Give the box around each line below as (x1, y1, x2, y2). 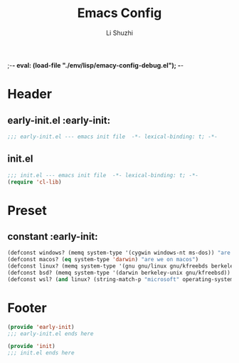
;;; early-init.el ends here (7, 330, 94, 337)
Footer (7, 300, 48, 316)
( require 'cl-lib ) (7, 178, 62, 186)
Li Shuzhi (105, 28, 134, 37)
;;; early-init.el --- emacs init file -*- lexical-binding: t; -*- (7, 133, 218, 140)
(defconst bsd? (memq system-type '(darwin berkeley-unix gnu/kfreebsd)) (7, 269, 231, 276)
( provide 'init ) (7, 343, 55, 350)
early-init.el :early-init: (7, 114, 111, 126)
